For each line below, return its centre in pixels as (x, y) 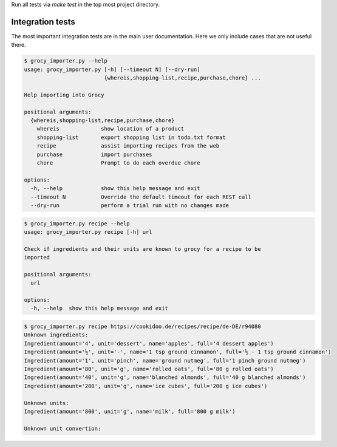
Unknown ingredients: (56, 335)
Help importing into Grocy (64, 95)
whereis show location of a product (111, 129)
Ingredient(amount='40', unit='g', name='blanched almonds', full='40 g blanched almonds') (165, 377)
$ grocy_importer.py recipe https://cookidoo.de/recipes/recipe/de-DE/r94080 (142, 326)
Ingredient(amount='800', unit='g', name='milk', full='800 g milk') (130, 411)
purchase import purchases (94, 154)
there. (19, 45)
